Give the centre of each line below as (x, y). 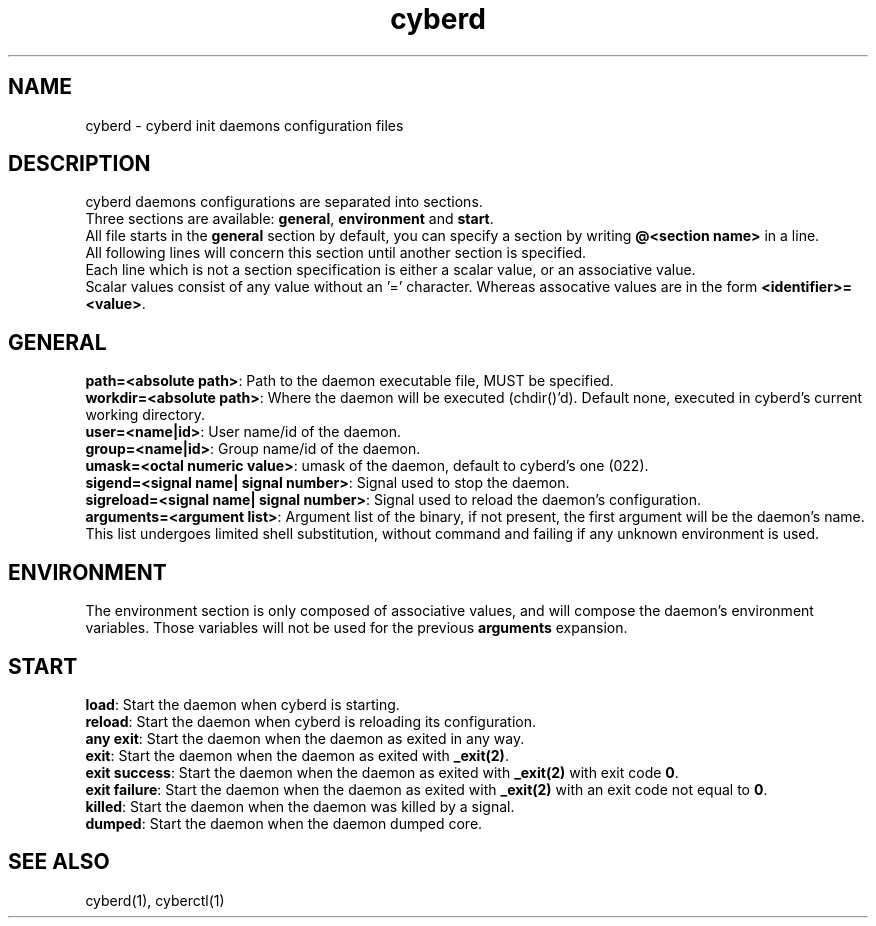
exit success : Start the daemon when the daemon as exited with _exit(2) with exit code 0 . (382, 772)
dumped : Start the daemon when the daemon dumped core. (284, 823)
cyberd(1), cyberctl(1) (155, 900)
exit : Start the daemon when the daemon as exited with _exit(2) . (297, 755)
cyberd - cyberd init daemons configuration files (244, 125)
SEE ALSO (59, 862)
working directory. (145, 415)
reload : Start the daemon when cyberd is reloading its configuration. (311, 721)
